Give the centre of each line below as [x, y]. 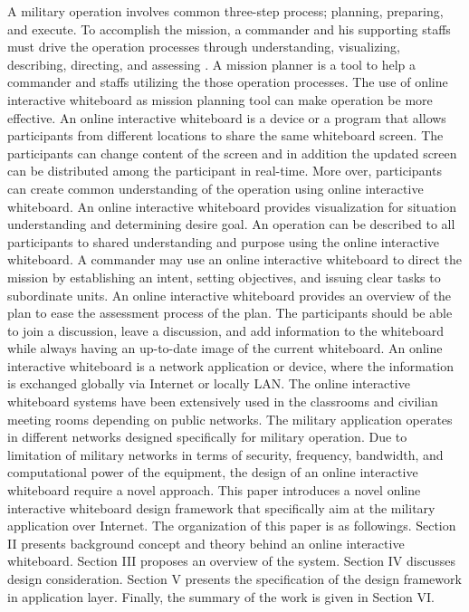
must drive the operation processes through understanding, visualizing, [204, 47]
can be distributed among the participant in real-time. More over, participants [225, 171]
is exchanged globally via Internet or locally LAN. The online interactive [209, 383]
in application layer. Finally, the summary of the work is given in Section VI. [221, 596]
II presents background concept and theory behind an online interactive [206, 543]
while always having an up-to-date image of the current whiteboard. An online [225, 348]
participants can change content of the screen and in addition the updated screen [232, 153]
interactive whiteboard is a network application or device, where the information [231, 365]
